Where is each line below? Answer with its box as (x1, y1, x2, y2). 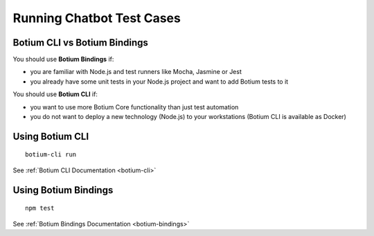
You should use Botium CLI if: (12, 90, 98, 98)
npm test (25, 204, 55, 212)
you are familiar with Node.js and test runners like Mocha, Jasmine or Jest (30, 68, 242, 76)
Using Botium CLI (12, 130, 89, 142)
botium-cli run (25, 151, 77, 158)
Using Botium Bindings (12, 184, 114, 196)
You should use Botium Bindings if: (12, 55, 114, 64)
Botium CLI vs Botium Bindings (12, 37, 149, 48)
